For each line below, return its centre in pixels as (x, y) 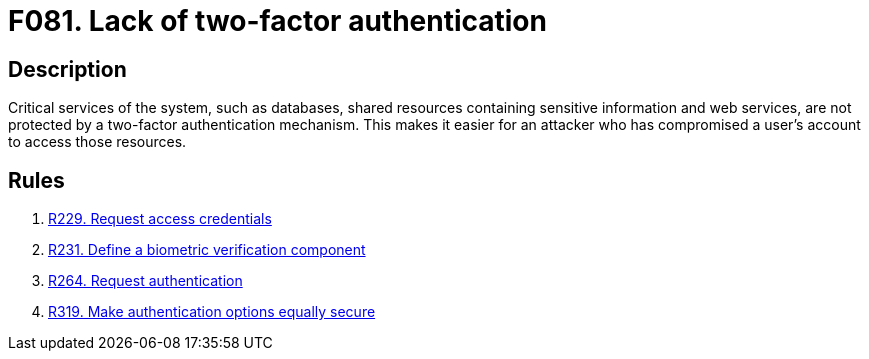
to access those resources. (97, 142)
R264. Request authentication (145, 281)
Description (67, 69)
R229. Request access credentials (160, 219)
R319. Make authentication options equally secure (212, 312)
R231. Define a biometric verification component (207, 250)
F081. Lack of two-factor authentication (277, 21)
